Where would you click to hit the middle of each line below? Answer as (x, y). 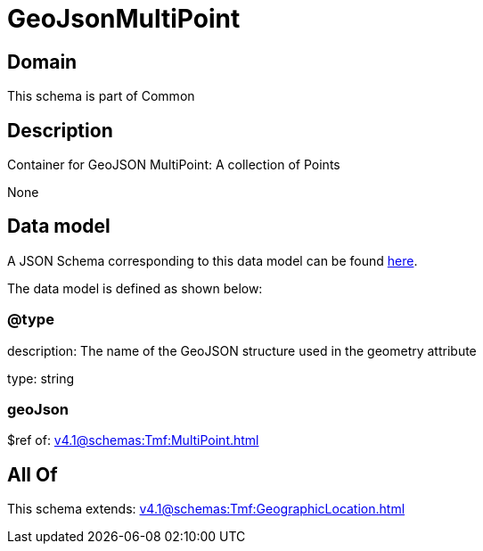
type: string (41, 378)
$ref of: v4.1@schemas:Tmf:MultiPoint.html (133, 440)
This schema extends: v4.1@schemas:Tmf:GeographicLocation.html (206, 509)
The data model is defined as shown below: (135, 288)
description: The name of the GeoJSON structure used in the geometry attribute (242, 350)
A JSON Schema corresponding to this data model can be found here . (213, 260)
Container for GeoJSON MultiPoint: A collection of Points (174, 165)
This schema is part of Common (101, 96)
